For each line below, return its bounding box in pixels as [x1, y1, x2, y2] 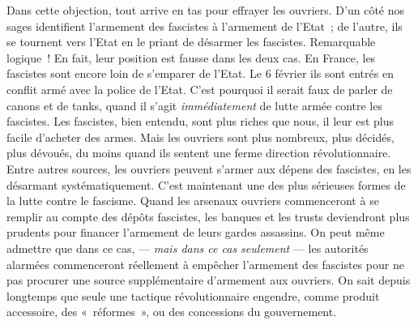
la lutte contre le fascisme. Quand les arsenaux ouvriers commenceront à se [6, 192, 379, 209]
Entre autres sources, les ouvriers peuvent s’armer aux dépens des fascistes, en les [6, 160, 412, 177]
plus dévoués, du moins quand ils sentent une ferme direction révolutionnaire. [6, 144, 391, 161]
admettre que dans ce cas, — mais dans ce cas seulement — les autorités [6, 239, 369, 256]
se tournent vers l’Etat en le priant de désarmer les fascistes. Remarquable [6, 33, 376, 50]
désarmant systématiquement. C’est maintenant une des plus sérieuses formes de [6, 176, 406, 193]
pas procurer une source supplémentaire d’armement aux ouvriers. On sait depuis [6, 272, 411, 289]
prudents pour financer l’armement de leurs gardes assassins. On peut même [6, 224, 385, 241]
